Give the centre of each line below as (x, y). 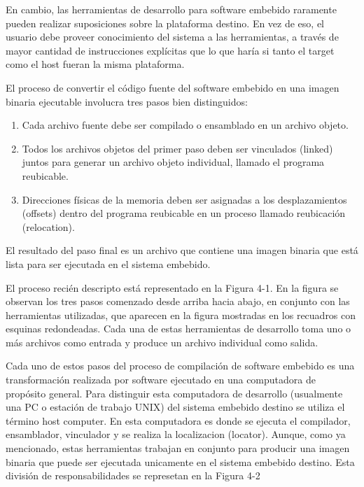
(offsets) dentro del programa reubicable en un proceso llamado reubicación (184, 213)
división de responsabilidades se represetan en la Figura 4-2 (133, 475)
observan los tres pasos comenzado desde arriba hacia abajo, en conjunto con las (178, 301)
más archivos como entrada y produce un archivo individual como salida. (162, 342)
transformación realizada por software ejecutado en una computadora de (161, 380)
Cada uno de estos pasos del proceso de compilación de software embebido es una (180, 366)
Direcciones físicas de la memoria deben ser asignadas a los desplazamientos (184, 199)
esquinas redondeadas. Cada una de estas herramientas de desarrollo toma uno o (178, 329)
